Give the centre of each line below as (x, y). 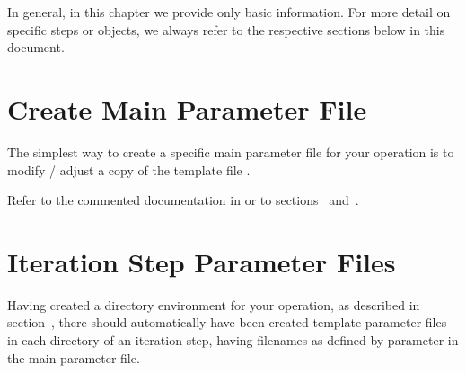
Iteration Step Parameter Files (202, 261)
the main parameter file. (74, 357)
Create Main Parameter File (187, 108)
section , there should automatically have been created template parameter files (227, 322)
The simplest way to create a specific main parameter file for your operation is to (231, 151)
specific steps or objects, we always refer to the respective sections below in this (226, 29)
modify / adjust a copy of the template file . (129, 169)
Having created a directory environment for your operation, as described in (214, 304)
